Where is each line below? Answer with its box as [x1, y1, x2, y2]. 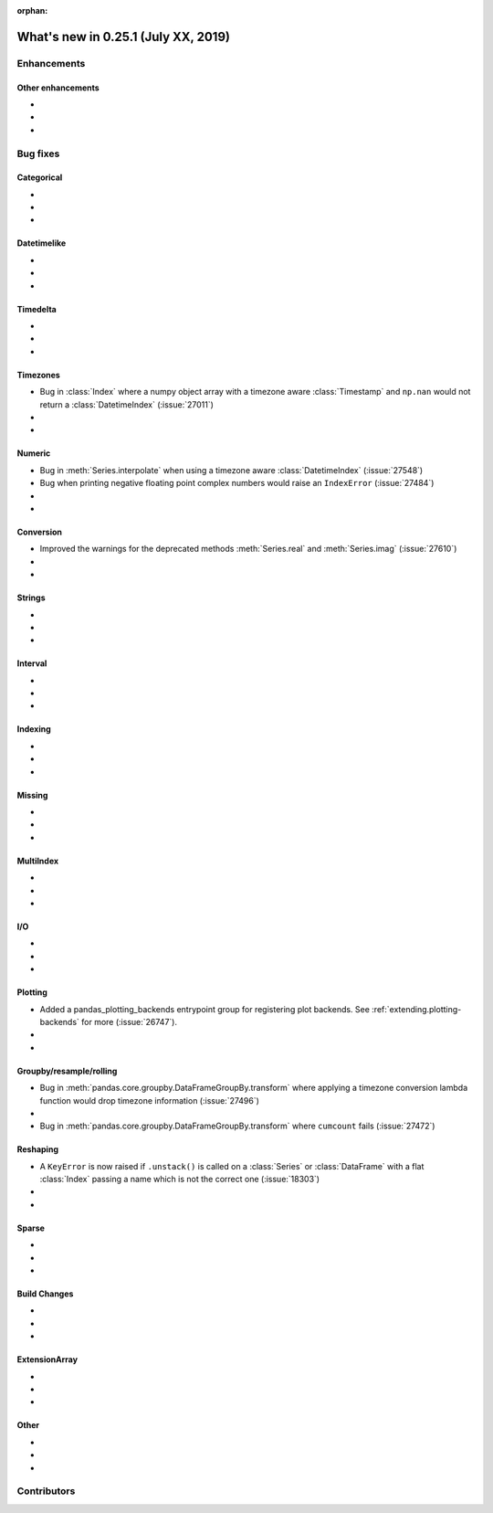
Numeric [16, 448, 51, 459]
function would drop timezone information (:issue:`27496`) [39, 1095, 260, 1106]
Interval [16, 658, 47, 669]
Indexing [16, 724, 52, 735]
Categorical [16, 172, 63, 183]
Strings [16, 592, 46, 603]
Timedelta [16, 303, 57, 314]
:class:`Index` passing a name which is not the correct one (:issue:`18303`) [39, 1174, 320, 1185]
